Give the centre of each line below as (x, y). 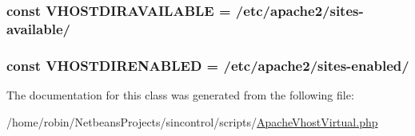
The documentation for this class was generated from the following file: (180, 94)
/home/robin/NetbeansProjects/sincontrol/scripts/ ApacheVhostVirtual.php (192, 121)
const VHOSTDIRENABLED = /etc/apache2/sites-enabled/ (208, 65)
